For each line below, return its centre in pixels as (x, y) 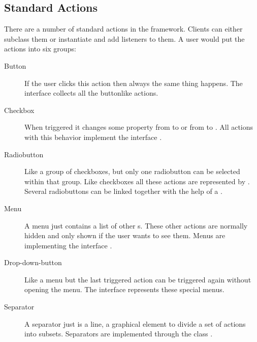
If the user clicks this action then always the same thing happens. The (134, 83)
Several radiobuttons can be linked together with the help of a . (123, 191)
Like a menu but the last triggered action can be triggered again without (138, 279)
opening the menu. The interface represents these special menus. (124, 289)
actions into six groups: (40, 49)
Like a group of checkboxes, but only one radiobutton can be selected (132, 171)
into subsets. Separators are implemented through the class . (119, 334)
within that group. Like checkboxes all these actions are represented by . (137, 181)
